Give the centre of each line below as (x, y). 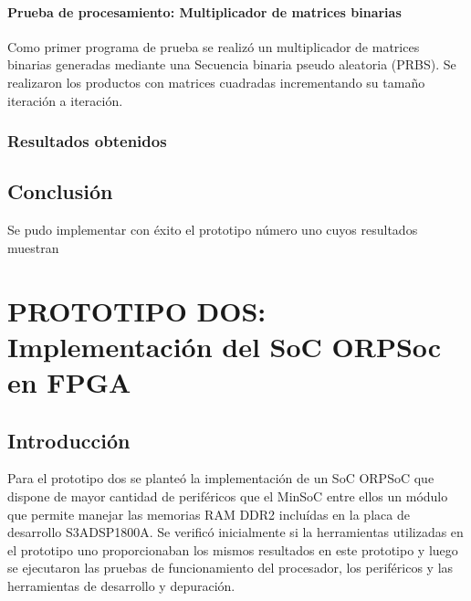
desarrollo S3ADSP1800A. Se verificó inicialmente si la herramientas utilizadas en (235, 532)
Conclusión (60, 191)
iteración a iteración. (65, 100)
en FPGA (69, 381)
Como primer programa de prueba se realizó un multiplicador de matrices (214, 46)
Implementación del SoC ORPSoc (225, 346)
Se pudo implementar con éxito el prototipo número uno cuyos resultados (213, 230)
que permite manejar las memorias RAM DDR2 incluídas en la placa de (209, 514)
